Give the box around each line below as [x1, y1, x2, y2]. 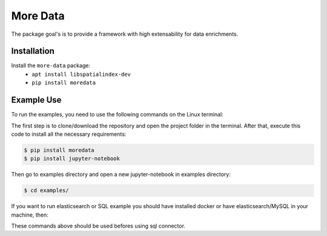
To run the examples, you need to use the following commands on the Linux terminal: [11, 111, 223, 118]
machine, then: [11, 211, 48, 218]
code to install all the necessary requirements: [11, 130, 127, 138]
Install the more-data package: [11, 62, 91, 69]
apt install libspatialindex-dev [31, 70, 131, 78]
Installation [11, 46, 54, 56]
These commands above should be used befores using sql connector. [11, 222, 186, 230]
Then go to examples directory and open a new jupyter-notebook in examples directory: [11, 170, 231, 178]
